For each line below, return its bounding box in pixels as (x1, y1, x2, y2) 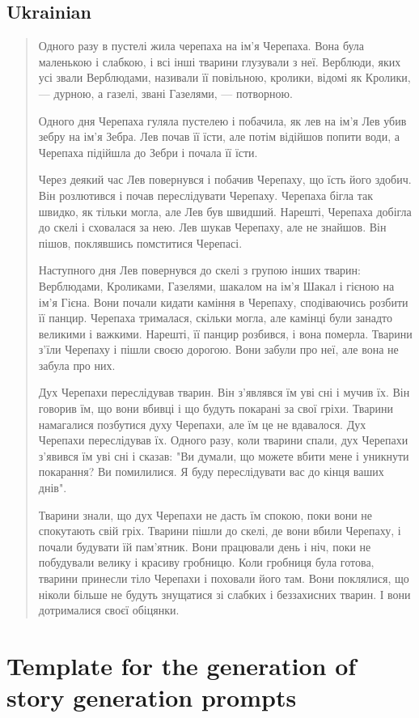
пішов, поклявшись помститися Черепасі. (38, 234, 243, 251)
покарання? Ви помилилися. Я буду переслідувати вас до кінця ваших (38, 463, 384, 480)
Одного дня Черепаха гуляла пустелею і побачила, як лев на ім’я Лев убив (38, 112, 407, 129)
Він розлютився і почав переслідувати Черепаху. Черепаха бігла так (38, 186, 374, 203)
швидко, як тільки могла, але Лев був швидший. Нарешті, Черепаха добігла (38, 202, 412, 219)
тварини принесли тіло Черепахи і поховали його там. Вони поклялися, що (38, 570, 409, 587)
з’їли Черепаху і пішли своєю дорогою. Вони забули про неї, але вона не (38, 341, 399, 358)
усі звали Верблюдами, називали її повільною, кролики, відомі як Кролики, (38, 69, 411, 86)
